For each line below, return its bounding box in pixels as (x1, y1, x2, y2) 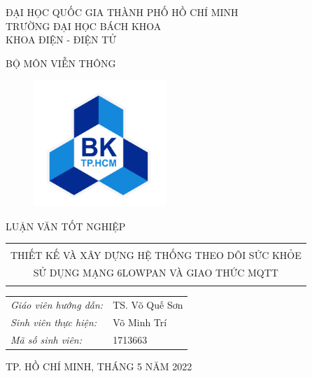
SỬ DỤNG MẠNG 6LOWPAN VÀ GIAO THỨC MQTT (33, 265, 278, 280)
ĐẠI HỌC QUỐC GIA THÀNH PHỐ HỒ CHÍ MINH (6, 5, 239, 19)
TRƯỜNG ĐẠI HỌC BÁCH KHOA (6, 18, 162, 33)
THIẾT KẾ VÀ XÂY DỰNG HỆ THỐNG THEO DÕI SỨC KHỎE (10, 248, 302, 262)
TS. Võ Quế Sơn (113, 297, 183, 312)
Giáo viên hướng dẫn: (10, 297, 104, 312)
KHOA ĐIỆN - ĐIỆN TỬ (6, 32, 116, 47)
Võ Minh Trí (113, 315, 167, 329)
